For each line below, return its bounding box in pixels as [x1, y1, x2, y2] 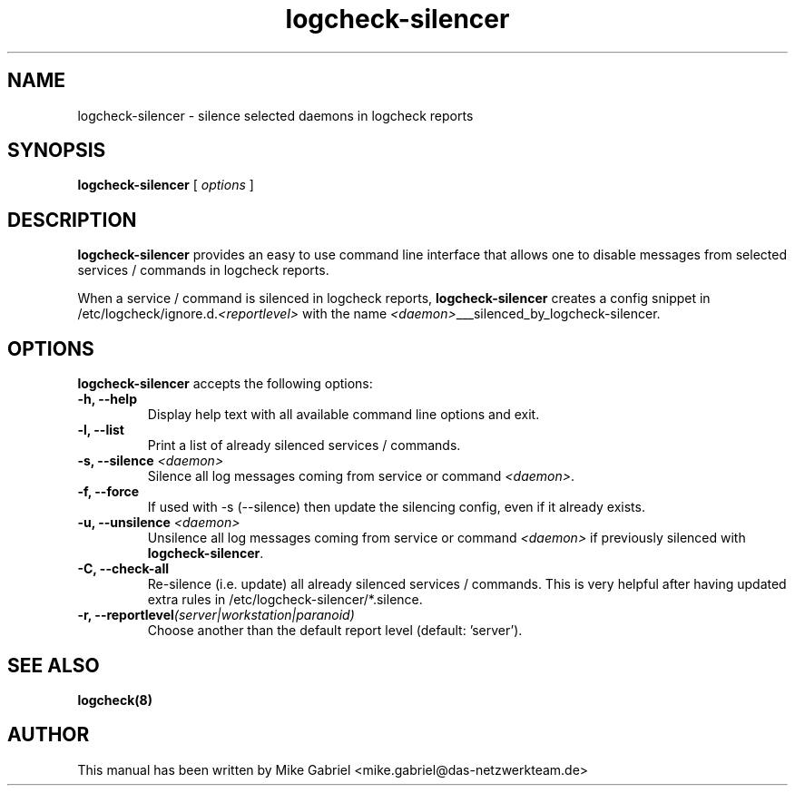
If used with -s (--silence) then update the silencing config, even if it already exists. [147, 499, 645, 515]
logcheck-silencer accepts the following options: [77, 376, 373, 392]
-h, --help [77, 391, 137, 407]
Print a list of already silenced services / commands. [147, 437, 461, 454]
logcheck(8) [77, 691, 152, 708]
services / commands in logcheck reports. [77, 262, 329, 279]
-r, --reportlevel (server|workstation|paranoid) [77, 607, 355, 623]
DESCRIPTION [7, 208, 137, 231]
